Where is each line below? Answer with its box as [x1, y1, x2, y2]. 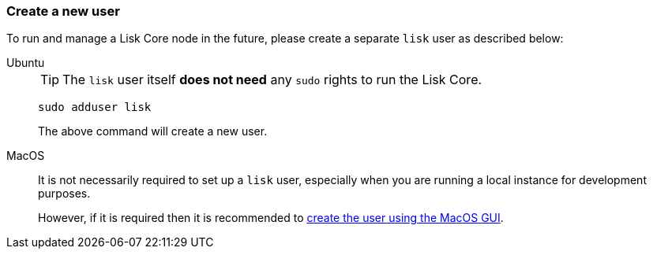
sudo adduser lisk [38, 101, 152, 114]
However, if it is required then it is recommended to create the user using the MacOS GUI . [38, 211, 504, 225]
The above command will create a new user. [38, 124, 268, 139]
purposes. [38, 187, 91, 201]
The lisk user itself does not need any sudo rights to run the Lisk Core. [62, 72, 482, 88]
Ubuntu [6, 56, 45, 70]
